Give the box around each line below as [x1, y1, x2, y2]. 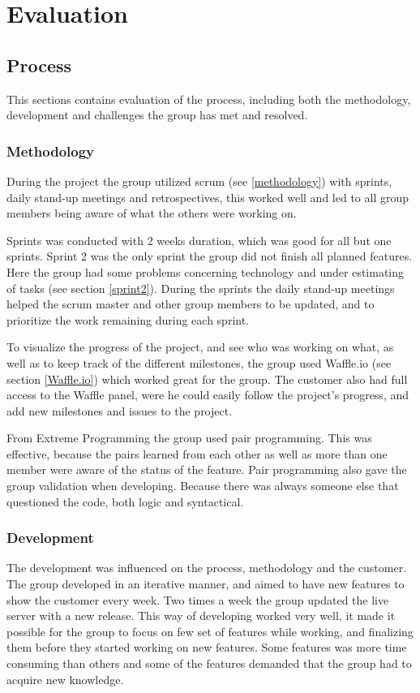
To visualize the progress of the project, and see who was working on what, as [6, 338, 394, 355]
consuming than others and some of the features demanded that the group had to [6, 655, 412, 672]
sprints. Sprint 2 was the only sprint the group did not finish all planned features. [6, 247, 413, 265]
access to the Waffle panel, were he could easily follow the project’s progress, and [6, 386, 409, 403]
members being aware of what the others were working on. [6, 204, 297, 222]
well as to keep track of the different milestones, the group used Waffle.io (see [6, 354, 392, 371]
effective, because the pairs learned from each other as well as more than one [6, 445, 388, 462]
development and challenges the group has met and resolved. [6, 106, 308, 123]
